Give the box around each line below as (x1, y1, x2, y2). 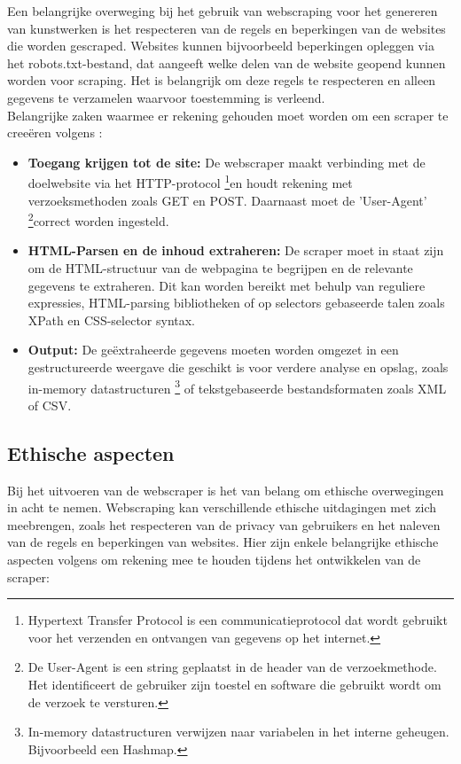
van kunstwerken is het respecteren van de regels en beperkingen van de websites (7, 19, 446, 37)
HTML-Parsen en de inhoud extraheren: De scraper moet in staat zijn (27, 241, 444, 260)
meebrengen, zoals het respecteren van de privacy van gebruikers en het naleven (7, 515, 441, 534)
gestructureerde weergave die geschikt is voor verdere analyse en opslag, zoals (27, 358, 449, 376)
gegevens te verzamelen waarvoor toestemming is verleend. (7, 88, 325, 106)
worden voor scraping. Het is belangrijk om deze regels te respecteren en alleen (7, 71, 436, 90)
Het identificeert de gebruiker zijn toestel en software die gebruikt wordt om (27, 674, 441, 693)
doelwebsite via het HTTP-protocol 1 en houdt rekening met (27, 171, 353, 191)
